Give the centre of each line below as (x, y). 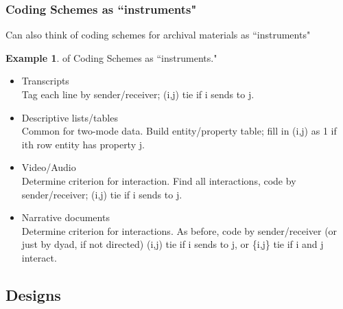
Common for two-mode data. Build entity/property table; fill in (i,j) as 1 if (179, 131)
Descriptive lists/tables (70, 117)
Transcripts (45, 81)
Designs (33, 294)
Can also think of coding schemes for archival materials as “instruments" (158, 35)
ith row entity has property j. (83, 144)
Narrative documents (66, 217)
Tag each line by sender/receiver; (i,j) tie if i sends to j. (138, 94)
